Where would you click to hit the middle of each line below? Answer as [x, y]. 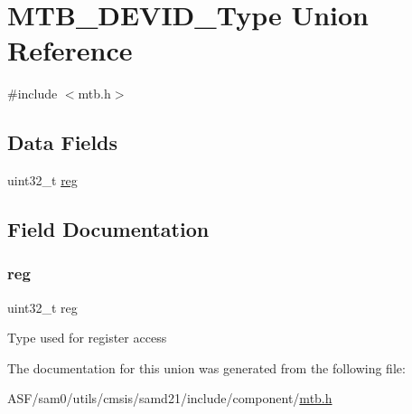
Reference [70, 50]
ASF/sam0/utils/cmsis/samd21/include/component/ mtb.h [170, 398]
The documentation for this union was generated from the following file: [206, 367]
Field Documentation [108, 229]
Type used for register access [87, 338]
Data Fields [63, 142]
